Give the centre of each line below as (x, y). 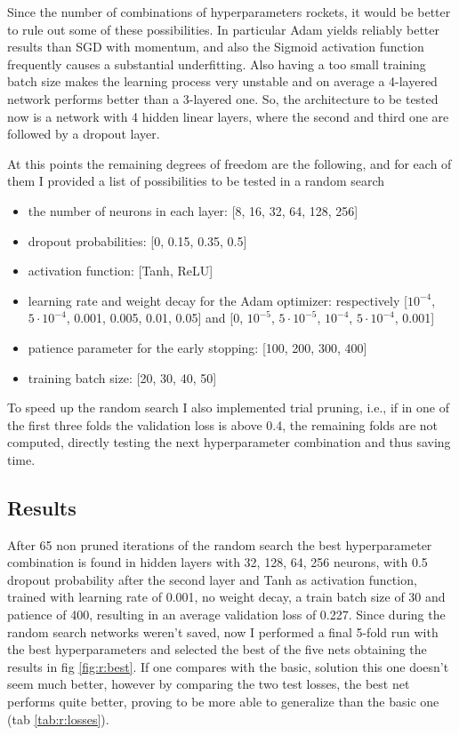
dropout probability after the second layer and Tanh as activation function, (212, 579)
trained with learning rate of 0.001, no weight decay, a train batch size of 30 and (226, 597)
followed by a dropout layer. (84, 134)
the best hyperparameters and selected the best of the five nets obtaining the (217, 649)
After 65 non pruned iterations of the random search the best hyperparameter (220, 544)
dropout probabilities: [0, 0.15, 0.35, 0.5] (137, 240)
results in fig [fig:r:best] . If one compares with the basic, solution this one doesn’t (228, 666)
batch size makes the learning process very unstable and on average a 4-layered (222, 81)
